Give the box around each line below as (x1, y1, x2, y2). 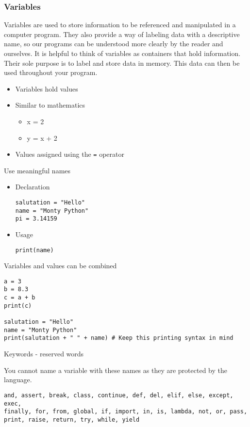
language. (4, 374, 32, 385)
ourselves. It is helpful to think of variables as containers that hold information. (4, 48, 241, 58)
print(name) (15, 246, 54, 254)
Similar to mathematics (15, 100, 85, 110)
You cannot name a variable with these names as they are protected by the (4, 365, 227, 375)
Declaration (15, 182, 50, 192)
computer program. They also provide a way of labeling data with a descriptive (4, 29, 240, 39)
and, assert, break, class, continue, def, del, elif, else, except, (4, 391, 233, 399)
